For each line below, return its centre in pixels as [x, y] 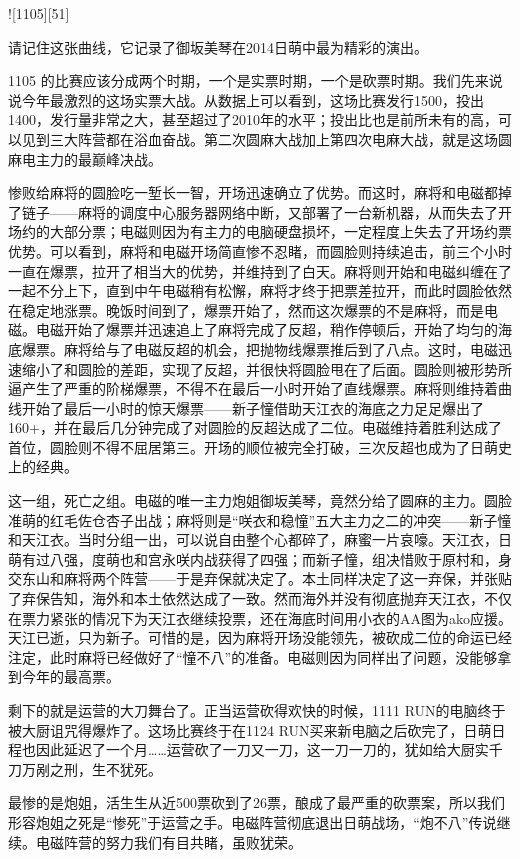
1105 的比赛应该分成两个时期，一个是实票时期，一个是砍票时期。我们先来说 [255, 80]
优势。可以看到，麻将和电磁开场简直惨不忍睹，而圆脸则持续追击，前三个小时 [260, 250]
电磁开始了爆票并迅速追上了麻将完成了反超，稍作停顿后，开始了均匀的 [266, 329]
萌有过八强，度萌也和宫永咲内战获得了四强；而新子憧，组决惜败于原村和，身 [260, 558]
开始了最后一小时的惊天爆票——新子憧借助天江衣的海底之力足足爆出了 [252, 407]
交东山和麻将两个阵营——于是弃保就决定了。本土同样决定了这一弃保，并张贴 [260, 578]
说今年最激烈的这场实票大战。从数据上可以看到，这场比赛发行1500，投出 [246, 99]
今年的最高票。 [70, 676]
